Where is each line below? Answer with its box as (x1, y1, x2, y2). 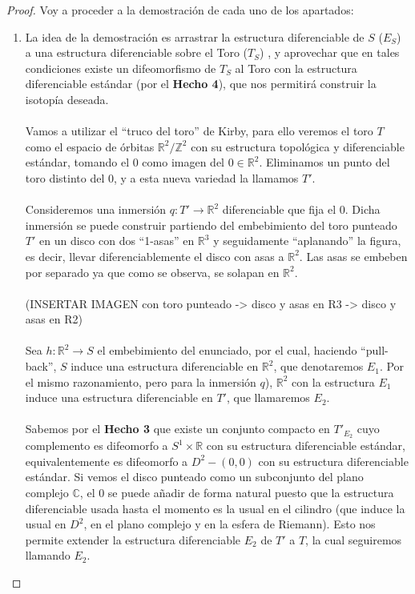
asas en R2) (25, 311, 83, 327)
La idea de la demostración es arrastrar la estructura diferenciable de (25, 28, 365, 45)
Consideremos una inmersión (25, 201, 167, 218)
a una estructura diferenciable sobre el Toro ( (25, 44, 248, 61)
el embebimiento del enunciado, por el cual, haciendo (97, 342, 357, 359)
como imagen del (142, 154, 225, 171)
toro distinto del (25, 169, 105, 186)
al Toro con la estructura (235, 59, 357, 76)
